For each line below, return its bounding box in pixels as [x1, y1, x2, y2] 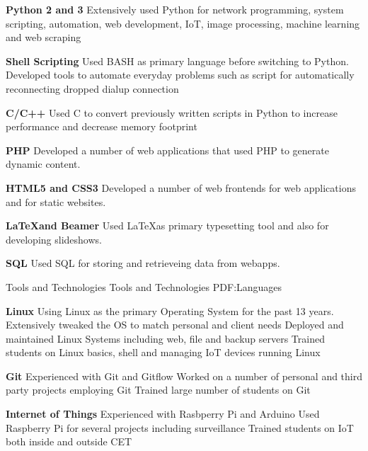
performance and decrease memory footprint [6, 119, 197, 134]
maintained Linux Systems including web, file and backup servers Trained [6, 331, 325, 346]
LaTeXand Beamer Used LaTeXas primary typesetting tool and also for [6, 218, 329, 233]
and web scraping [6, 30, 81, 45]
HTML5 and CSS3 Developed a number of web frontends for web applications [6, 180, 356, 195]
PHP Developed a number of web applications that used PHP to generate [6, 142, 329, 157]
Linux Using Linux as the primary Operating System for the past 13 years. [6, 303, 334, 318]
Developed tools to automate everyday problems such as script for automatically [6, 67, 355, 82]
